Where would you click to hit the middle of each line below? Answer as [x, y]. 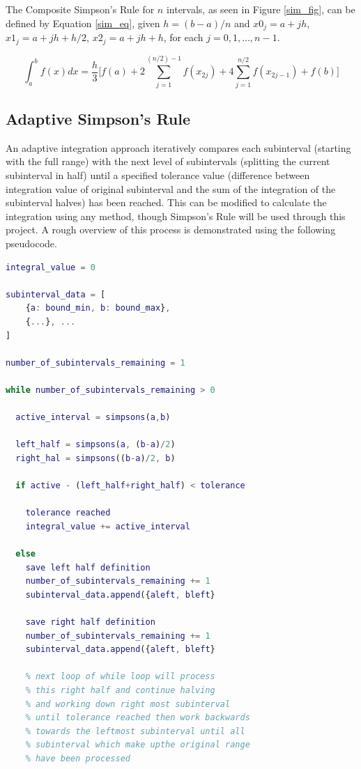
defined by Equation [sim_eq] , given [83, 23]
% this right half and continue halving [120, 690]
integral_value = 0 [51, 267]
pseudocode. [31, 243]
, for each [183, 37]
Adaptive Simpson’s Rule [98, 119]
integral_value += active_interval [108, 526]
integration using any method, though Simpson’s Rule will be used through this [176, 216]
